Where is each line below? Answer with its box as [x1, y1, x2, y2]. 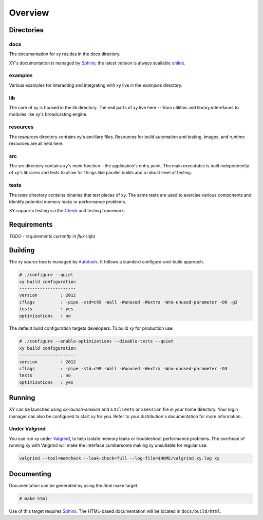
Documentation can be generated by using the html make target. [9, 482, 139, 488]
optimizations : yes [19, 380, 74, 385]
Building [9, 246, 35, 255]
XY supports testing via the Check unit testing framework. [9, 208, 126, 214]
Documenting [9, 470, 51, 478]
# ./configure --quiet [19, 272, 74, 278]
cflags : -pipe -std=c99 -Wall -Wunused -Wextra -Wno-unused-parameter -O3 [19, 366, 227, 372]
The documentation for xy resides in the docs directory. [9, 51, 121, 57]
